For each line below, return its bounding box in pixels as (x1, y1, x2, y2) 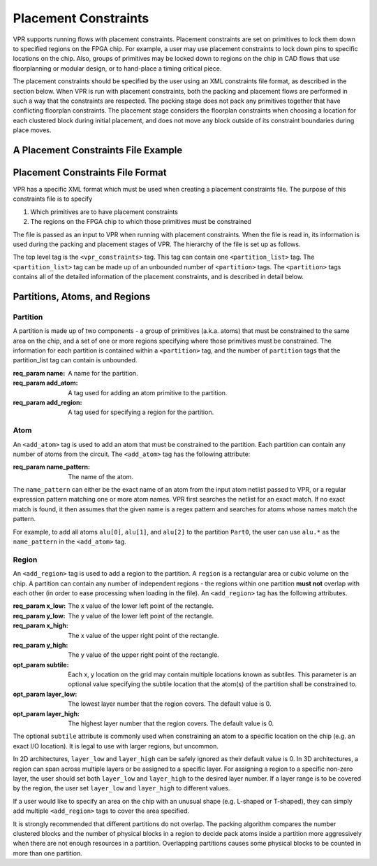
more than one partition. (13, 849, 83, 857)
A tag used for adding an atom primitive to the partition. (68, 388, 228, 397)
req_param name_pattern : (13, 462, 91, 471)
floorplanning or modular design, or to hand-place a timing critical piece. (13, 64, 222, 73)
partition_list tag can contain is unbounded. (13, 356, 138, 364)
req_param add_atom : (13, 378, 78, 388)
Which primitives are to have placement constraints (30, 207, 178, 216)
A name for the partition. (68, 369, 139, 377)
